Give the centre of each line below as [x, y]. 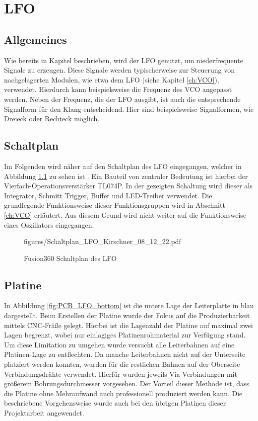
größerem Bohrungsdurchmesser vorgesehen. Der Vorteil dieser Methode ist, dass [127, 383]
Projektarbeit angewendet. [44, 413]
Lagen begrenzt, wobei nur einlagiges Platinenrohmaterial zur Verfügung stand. [125, 335]
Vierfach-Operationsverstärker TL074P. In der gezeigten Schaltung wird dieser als [128, 186]
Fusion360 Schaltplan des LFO [70, 258]
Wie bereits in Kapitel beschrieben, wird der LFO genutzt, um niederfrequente [124, 60]
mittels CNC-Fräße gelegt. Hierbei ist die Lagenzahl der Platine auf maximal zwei [129, 325]
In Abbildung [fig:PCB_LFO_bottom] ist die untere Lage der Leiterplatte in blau [129, 305]
